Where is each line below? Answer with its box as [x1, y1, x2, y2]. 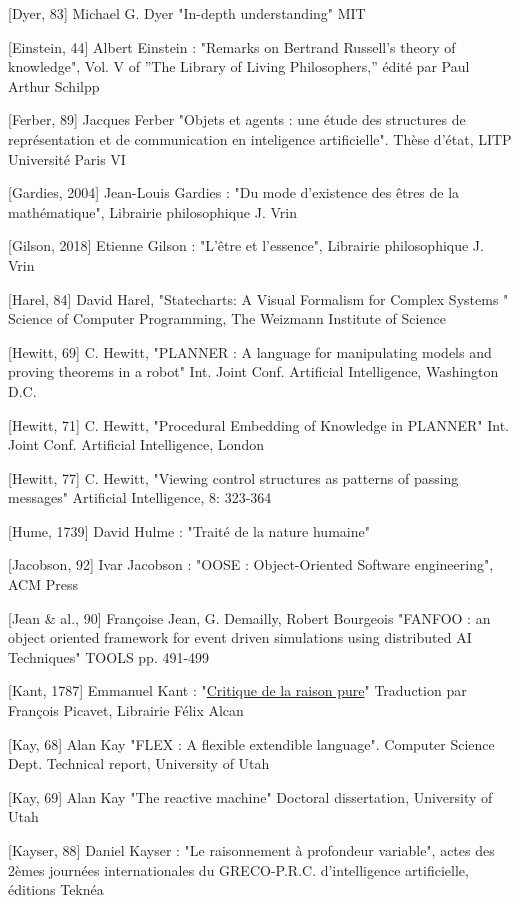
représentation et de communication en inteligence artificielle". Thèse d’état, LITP [8, 128, 512, 149]
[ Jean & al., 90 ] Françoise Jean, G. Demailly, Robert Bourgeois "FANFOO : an [8, 607, 491, 628]
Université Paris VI [8, 148, 126, 169]
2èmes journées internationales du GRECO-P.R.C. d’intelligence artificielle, [8, 859, 469, 880]
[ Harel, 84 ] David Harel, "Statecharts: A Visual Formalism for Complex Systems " [8, 288, 509, 309]
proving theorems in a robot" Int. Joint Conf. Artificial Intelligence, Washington [8, 361, 499, 382]
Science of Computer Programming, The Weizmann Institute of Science [8, 308, 446, 329]
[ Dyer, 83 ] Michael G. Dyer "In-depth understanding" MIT [8, 3, 366, 23]
